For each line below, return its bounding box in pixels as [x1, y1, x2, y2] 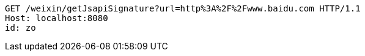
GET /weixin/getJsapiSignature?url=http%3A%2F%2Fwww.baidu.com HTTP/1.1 [5, 4, 361, 13]
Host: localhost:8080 [5, 13, 108, 23]
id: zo [5, 23, 36, 33]
